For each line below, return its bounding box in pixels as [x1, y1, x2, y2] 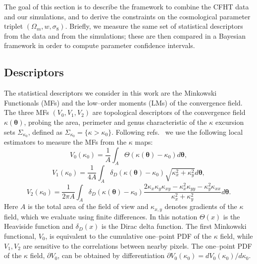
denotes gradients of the [164, 201, 237, 211]
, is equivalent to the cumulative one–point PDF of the [45, 231, 211, 241]
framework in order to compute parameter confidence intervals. [4, 40, 195, 51]
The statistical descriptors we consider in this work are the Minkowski [4, 88, 217, 98]
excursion [215, 116, 244, 127]
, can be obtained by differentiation [57, 250, 165, 261]
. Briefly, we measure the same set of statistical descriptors [65, 21, 243, 31]
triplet [4, 21, 23, 31]
